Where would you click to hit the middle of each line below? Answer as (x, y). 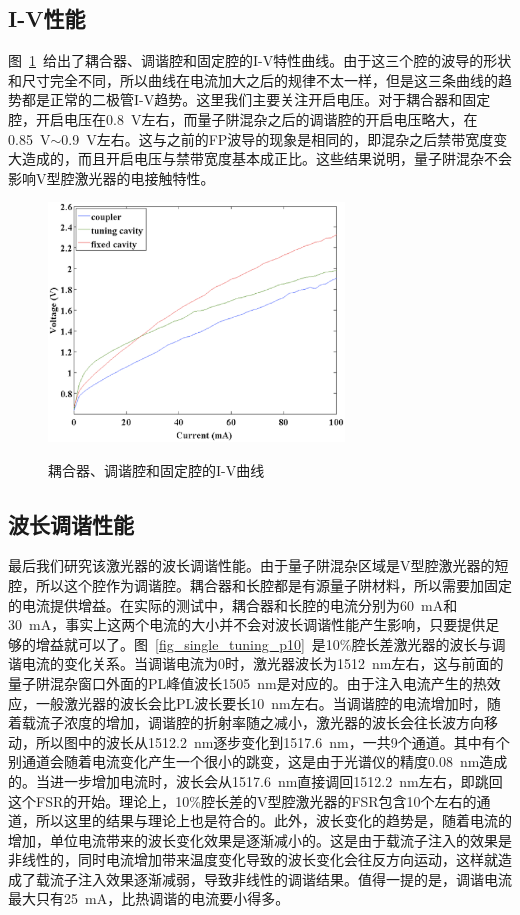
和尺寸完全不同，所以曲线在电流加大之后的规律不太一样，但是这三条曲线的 (253, 79)
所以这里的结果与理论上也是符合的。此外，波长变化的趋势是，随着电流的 (273, 820)
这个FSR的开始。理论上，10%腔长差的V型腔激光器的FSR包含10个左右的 (242, 800)
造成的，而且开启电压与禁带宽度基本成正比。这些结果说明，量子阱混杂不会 (266, 158)
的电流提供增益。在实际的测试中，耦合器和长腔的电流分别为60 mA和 (233, 604)
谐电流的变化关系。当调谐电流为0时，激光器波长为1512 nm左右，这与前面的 (256, 663)
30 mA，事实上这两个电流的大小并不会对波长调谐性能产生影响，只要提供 (247, 624)
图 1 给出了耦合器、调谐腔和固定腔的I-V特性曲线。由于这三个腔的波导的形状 (260, 60)
